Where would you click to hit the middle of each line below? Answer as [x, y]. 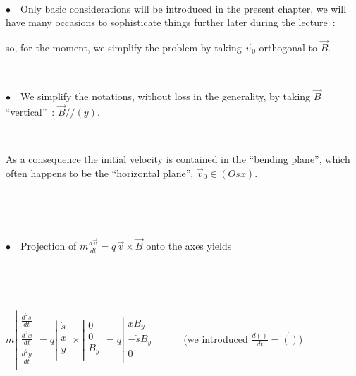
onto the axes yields [189, 245]
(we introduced [216, 338]
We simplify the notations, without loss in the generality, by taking [165, 96]
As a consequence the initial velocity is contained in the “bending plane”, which [178, 159]
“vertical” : [30, 112]
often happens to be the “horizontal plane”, [100, 173]
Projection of [48, 245]
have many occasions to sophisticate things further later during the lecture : [171, 22]
